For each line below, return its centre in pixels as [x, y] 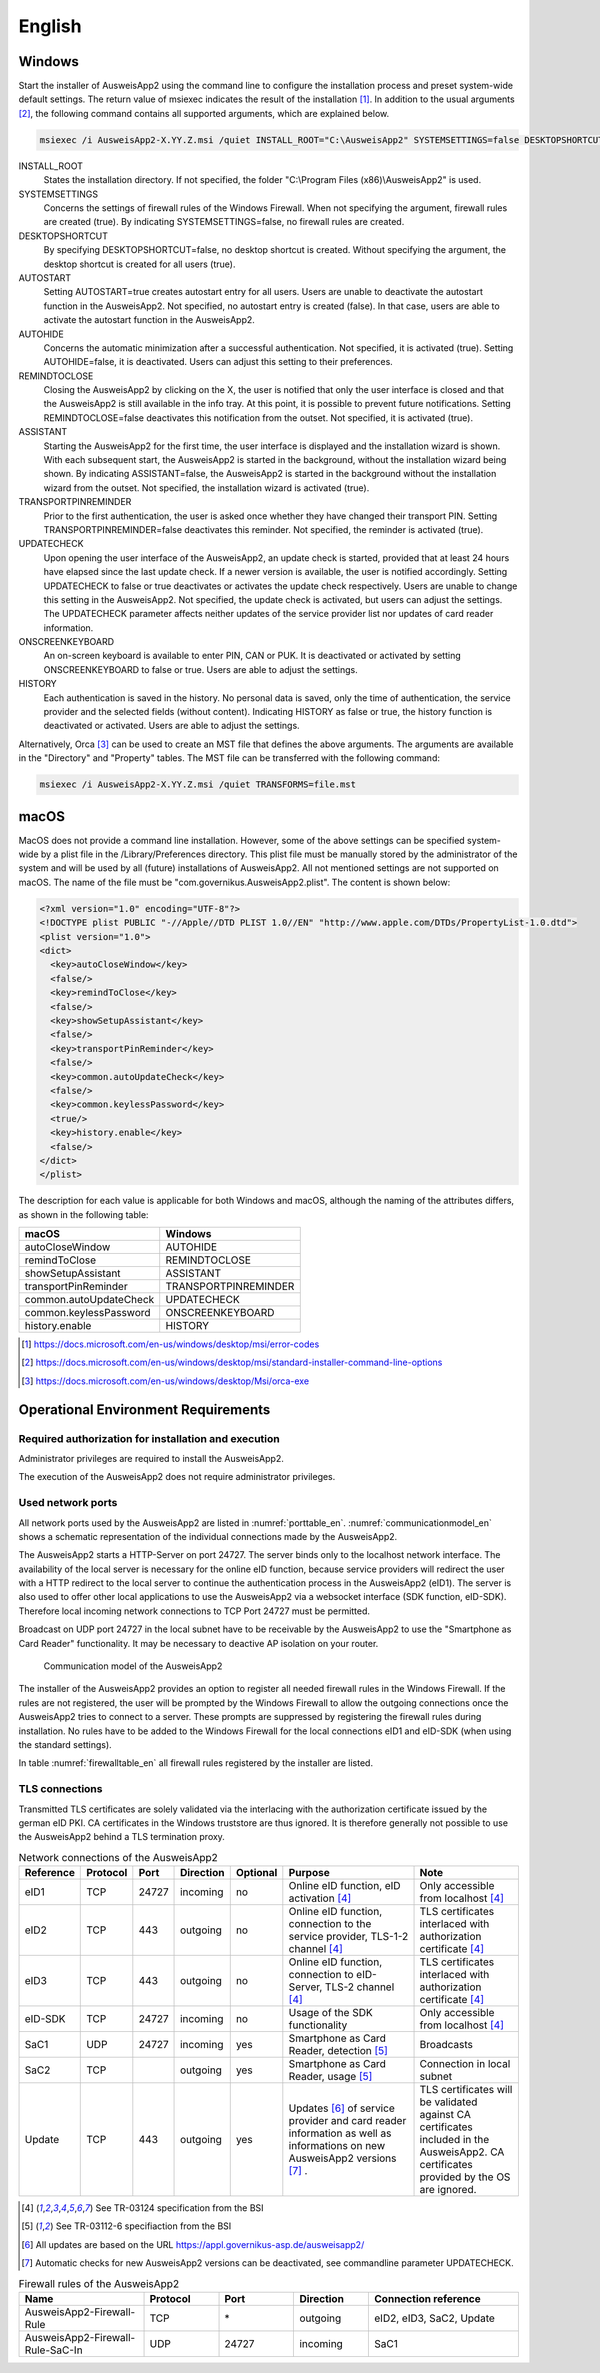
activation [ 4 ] [320, 1898]
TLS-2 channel [360, 1987]
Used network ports [68, 1503]
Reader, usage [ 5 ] [330, 2077]
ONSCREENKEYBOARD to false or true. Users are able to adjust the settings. [201, 669]
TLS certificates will [466, 2090]
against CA [445, 2115]
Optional [256, 1873]
